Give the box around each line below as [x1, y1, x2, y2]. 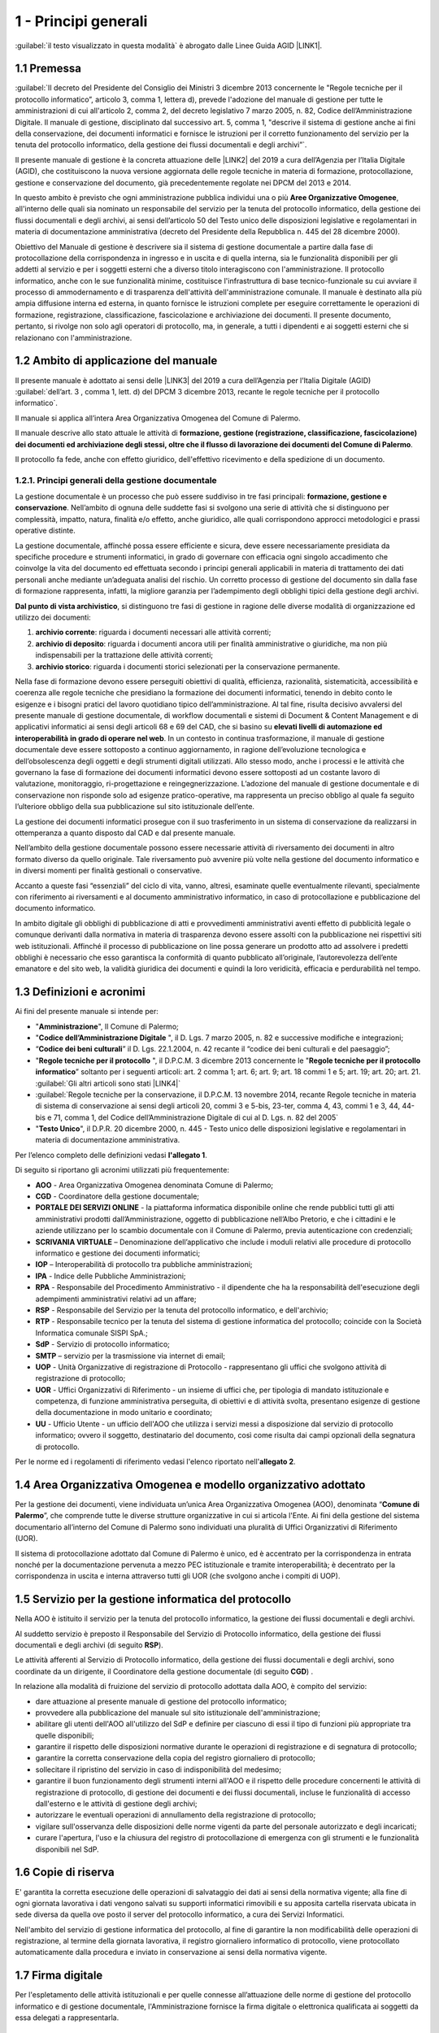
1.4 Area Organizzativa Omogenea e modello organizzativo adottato [15, 1478, 366, 1491]
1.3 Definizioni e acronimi [15, 985, 146, 999]
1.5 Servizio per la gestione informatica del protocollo [15, 1592, 292, 1606]
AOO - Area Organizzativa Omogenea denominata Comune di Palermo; [35, 1180, 274, 1190]
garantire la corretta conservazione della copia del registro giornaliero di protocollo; [35, 1753, 316, 1763]
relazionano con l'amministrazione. [15, 333, 133, 342]
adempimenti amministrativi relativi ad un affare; [35, 1294, 197, 1304]
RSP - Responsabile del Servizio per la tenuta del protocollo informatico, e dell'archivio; [35, 1305, 328, 1315]
